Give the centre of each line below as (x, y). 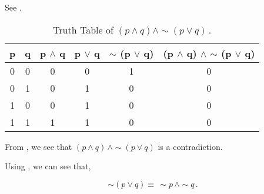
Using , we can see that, (48, 166)
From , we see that (39, 146)
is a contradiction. (190, 146)
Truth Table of (83, 29)
